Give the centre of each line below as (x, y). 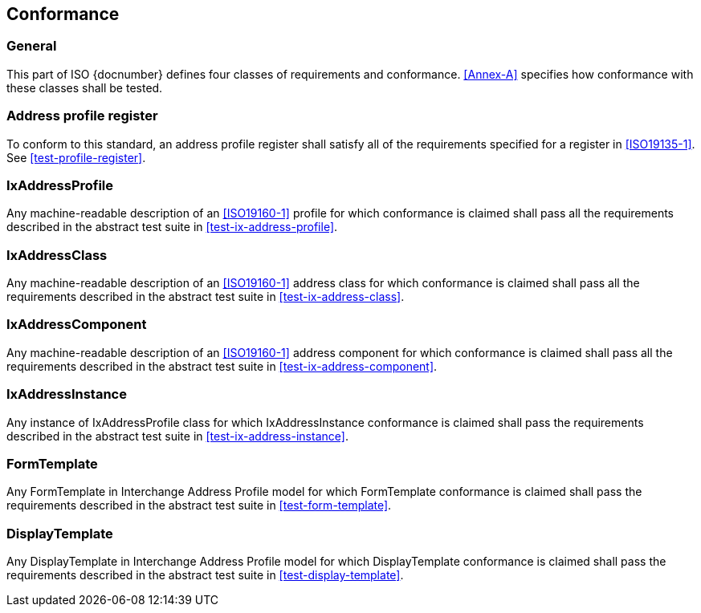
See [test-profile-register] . (76, 157)
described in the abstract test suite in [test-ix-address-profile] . (172, 227)
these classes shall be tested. (85, 87)
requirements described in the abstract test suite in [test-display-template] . (205, 575)
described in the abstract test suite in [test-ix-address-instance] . (177, 436)
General (32, 46)
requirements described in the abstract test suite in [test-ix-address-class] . (206, 297)
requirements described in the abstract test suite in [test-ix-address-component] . (222, 366)
